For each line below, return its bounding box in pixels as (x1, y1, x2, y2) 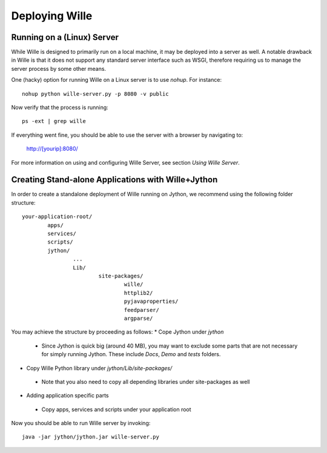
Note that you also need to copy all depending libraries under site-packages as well (41, 378, 250, 385)
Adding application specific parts (26, 392, 109, 399)
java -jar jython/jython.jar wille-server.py (22, 434, 160, 440)
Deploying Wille (11, 9, 93, 22)
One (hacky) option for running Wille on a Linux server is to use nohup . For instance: (11, 76, 222, 84)
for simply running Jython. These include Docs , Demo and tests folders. (41, 351, 221, 358)
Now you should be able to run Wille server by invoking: (11, 420, 151, 427)
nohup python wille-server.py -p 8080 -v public (22, 90, 169, 97)
